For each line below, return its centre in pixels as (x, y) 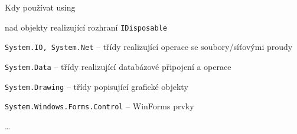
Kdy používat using (40, 7)
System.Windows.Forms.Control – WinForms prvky (99, 106)
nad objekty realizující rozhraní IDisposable (86, 27)
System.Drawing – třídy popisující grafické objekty (97, 86)
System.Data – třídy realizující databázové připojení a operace (118, 66)
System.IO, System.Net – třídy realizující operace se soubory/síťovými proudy (149, 47)
